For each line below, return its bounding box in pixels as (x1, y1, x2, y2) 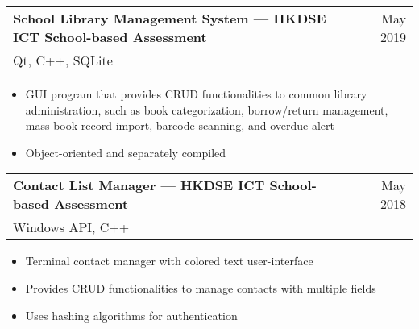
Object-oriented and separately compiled (25, 144, 226, 160)
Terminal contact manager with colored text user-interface (25, 252, 313, 269)
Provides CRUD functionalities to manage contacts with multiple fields (25, 279, 376, 296)
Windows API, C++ (13, 218, 130, 237)
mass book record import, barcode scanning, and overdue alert (25, 117, 334, 134)
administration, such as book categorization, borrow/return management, (25, 101, 388, 118)
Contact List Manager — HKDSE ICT (13, 176, 265, 195)
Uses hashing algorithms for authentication (25, 306, 238, 323)
